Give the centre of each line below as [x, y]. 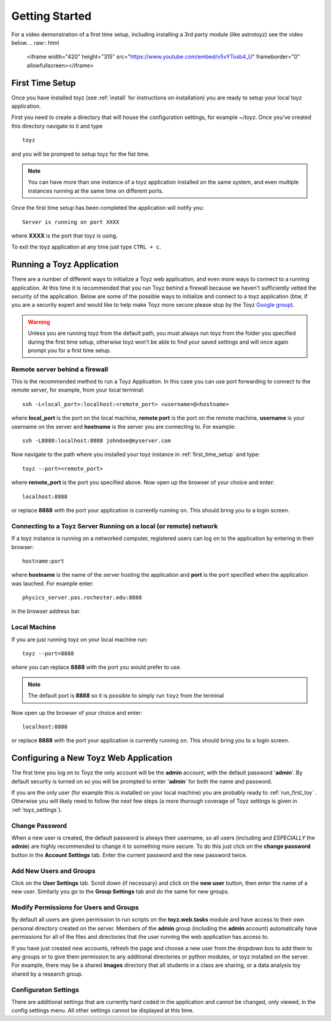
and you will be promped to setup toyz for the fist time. [81, 154]
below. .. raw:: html [35, 42]
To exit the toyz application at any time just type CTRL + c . [86, 247]
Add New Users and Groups [53, 871]
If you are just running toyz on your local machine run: [80, 639]
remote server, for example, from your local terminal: [78, 390]
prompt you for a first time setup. [70, 350]
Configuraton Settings [45, 990]
